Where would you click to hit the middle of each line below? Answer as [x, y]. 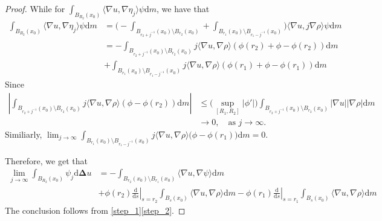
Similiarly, [24, 134]
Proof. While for [35, 8]
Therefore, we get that [46, 160]
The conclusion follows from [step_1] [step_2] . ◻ [95, 210]
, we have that [183, 8]
